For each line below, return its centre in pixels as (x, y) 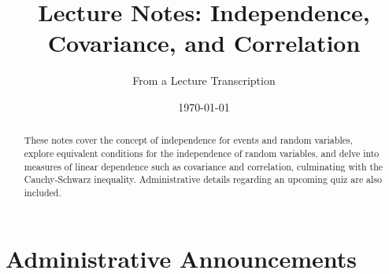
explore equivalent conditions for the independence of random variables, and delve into (202, 153)
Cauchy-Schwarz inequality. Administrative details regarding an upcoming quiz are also (203, 179)
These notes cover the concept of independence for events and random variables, (188, 140)
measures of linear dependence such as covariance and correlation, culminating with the (204, 166)
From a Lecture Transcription (204, 80)
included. (43, 192)
